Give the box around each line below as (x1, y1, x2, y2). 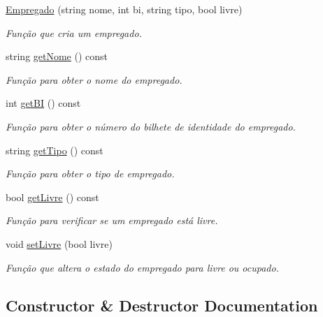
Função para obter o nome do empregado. (6, 72, 182, 87)
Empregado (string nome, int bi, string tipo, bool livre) (6, 2, 243, 16)
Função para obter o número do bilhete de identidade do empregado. (6, 119, 296, 133)
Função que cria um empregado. (6, 25, 142, 40)
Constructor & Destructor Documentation (6, 294, 318, 316)
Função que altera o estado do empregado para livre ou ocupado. (6, 260, 279, 274)
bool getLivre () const (6, 189, 99, 204)
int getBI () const (6, 96, 81, 110)
